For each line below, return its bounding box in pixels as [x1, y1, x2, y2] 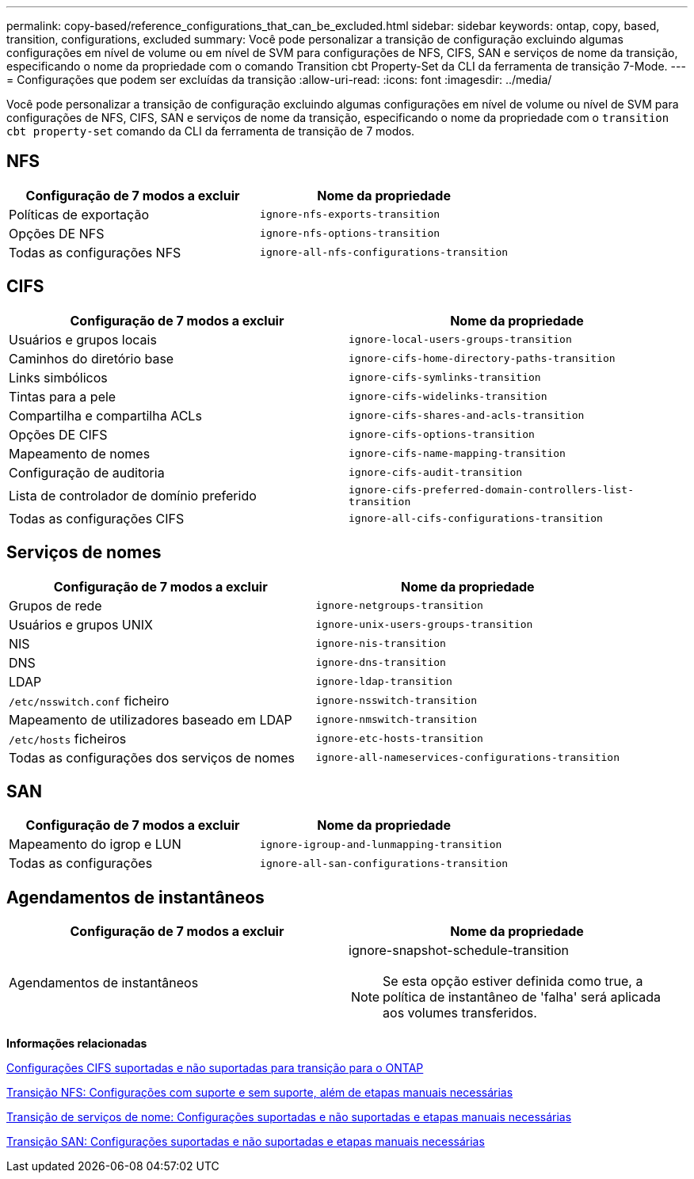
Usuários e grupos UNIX [9, 616, 154, 633]
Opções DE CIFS [9, 426, 108, 443]
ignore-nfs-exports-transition [260, 208, 440, 221]
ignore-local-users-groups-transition [349, 333, 572, 346]
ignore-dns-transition [315, 656, 446, 669]
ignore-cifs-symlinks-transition [349, 371, 541, 384]
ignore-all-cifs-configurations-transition [349, 512, 603, 525]
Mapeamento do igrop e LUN [9, 836, 181, 853]
